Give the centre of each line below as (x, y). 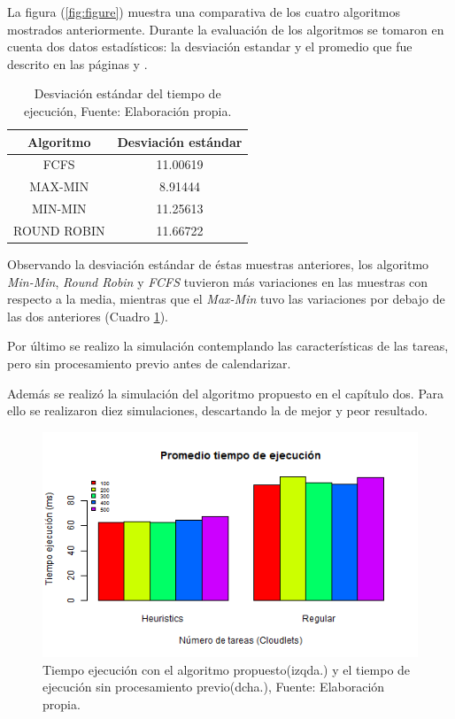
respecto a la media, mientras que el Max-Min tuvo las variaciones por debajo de (226, 299)
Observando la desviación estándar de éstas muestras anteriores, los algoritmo (218, 264)
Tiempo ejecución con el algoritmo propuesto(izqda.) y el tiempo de (227, 669)
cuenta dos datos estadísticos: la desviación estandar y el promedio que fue (210, 46)
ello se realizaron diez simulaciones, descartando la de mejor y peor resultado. (218, 410)
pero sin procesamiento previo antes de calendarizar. (149, 363)
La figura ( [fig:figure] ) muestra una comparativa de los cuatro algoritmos (204, 12)
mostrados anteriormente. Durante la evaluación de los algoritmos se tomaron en (226, 29)
